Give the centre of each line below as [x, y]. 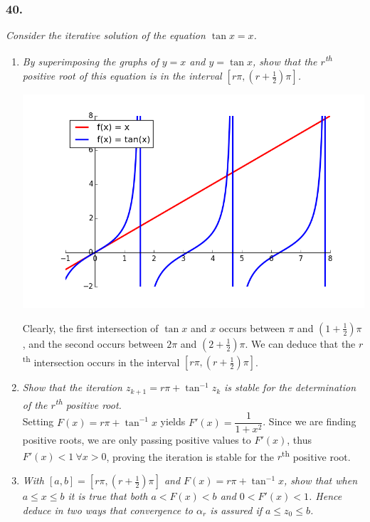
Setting [38, 421]
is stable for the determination [290, 387]
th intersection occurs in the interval [101, 361]
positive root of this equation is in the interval [122, 76]
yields [173, 421]
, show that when [321, 480]
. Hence [326, 496]
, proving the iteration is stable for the [190, 456]
